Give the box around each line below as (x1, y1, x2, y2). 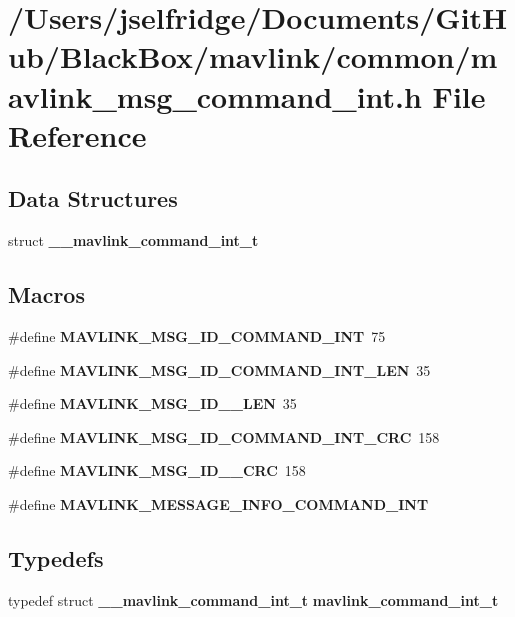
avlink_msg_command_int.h (8, 75, 422, 116)
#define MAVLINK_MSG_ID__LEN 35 (8, 393, 297, 414)
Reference (8, 114, 147, 155)
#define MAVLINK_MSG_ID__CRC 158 (8, 460, 306, 481)
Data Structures (8, 183, 178, 214)
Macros (8, 279, 85, 310)
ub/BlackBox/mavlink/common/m (8, 36, 498, 77)
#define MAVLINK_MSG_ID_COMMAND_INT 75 (8, 325, 386, 346)
